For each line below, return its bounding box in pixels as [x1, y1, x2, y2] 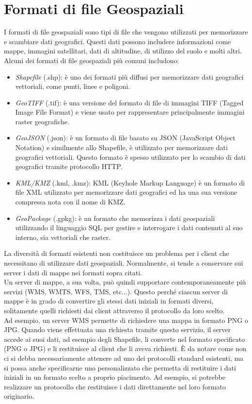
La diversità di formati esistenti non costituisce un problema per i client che [4, 248, 229, 258]
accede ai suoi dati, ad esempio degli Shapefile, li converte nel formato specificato [4, 334, 245, 344]
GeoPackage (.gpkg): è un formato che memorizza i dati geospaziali [15, 213, 215, 223]
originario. [4, 391, 34, 401]
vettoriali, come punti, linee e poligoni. [15, 81, 130, 91]
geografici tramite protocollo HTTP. [15, 161, 123, 171]
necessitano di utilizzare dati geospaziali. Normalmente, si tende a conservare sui [4, 258, 243, 268]
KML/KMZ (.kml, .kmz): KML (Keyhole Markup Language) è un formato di [15, 177, 245, 187]
